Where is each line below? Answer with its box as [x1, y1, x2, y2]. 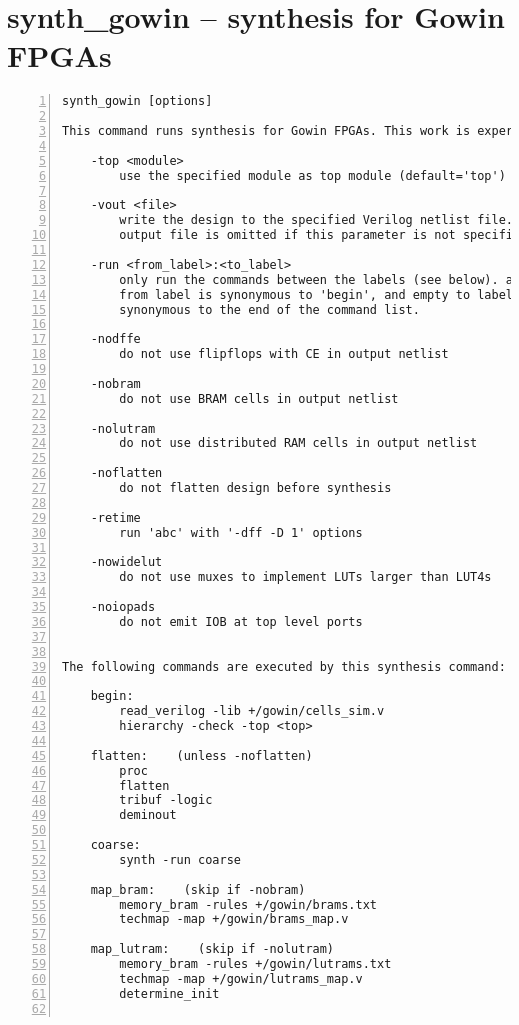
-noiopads [90, 600, 156, 615]
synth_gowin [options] [62, 94, 213, 109]
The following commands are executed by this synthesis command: [62, 659, 506, 674]
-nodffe [90, 332, 141, 347]
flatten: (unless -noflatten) [90, 748, 313, 763]
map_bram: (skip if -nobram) [90, 882, 306, 897]
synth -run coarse [119, 852, 241, 867]
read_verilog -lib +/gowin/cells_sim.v [119, 704, 385, 719]
